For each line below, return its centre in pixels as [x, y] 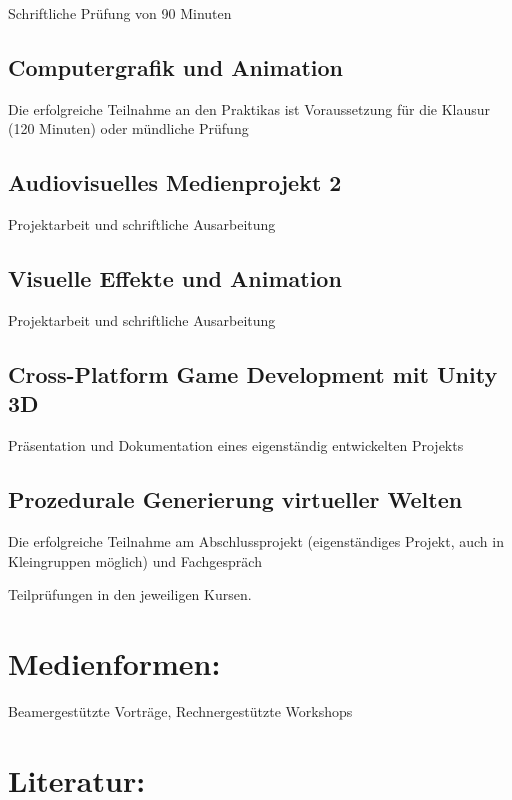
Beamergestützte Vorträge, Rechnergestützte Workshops [180, 710]
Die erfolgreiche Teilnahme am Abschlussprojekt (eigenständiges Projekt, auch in [256, 540]
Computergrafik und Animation [175, 66]
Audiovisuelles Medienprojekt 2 [175, 182]
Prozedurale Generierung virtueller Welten [235, 499]
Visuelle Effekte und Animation [175, 278]
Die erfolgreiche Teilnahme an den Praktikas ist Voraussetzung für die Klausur [249, 108]
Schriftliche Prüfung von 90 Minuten [120, 13]
